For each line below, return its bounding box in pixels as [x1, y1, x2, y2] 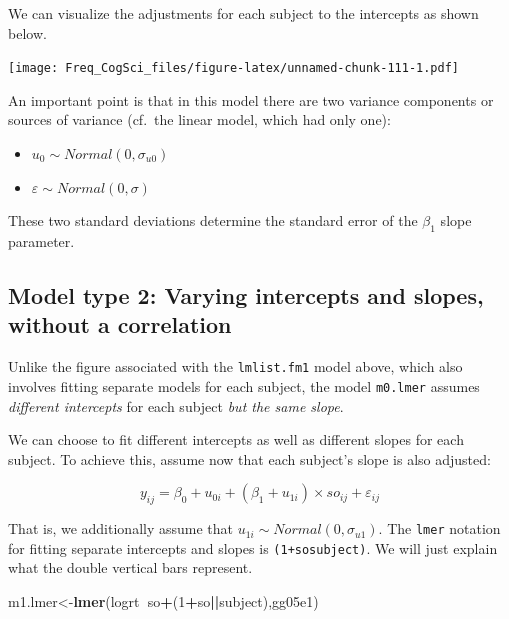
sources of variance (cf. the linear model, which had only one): [8, 109, 391, 130]
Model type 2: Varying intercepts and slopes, [8, 280, 484, 310]
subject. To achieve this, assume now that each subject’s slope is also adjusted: [8, 448, 491, 469]
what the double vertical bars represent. [8, 557, 253, 578]
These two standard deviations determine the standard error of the [8, 210, 418, 231]
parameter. [8, 231, 75, 252]
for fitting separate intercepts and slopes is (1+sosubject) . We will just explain [8, 537, 498, 558]
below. [8, 22, 47, 43]
